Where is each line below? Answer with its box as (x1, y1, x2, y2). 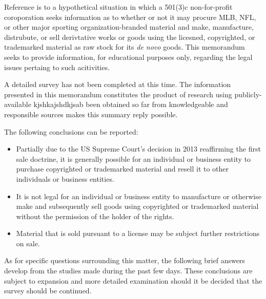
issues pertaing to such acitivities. (4, 61, 110, 72)
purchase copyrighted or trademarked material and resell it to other (16, 163, 229, 174)
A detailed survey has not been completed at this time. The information (4, 79, 231, 90)
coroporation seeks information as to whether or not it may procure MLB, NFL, (4, 11, 256, 22)
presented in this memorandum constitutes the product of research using (4, 89, 232, 99)
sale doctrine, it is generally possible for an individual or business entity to (16, 153, 251, 164)
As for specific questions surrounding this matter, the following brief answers (4, 255, 245, 266)
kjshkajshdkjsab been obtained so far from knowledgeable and (33, 99, 228, 110)
